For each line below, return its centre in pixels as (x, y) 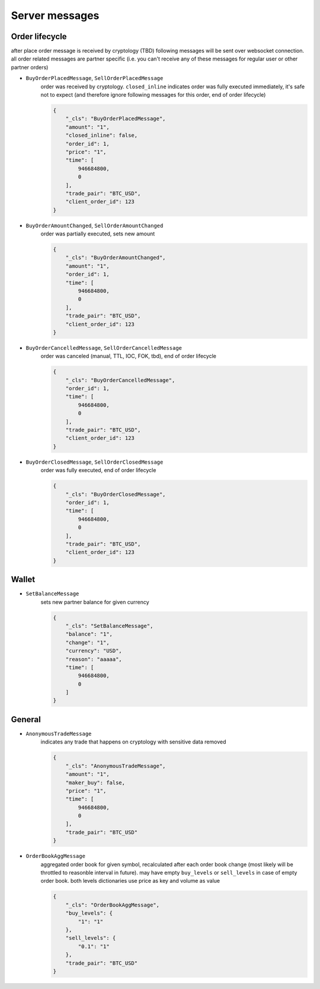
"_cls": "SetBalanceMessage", (109, 626)
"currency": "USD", (94, 651)
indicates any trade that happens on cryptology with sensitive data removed (133, 742)
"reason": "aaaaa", (94, 659)
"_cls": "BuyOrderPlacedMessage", (116, 119)
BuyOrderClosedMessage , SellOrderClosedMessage (95, 462)
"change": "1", (87, 642)
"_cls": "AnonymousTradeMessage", (116, 766)
